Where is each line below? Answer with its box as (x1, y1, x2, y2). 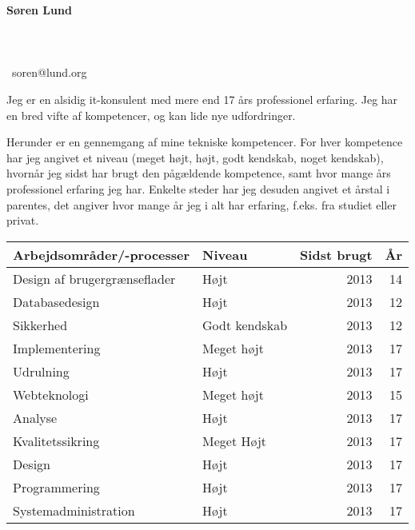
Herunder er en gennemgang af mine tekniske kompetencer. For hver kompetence (6, 133, 403, 150)
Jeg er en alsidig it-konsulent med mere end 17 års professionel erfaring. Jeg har (6, 90, 398, 107)
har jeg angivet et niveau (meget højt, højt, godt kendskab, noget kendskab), (6, 149, 384, 165)
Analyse (13, 408, 58, 427)
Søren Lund (6, 2, 72, 18)
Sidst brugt (300, 245, 373, 264)
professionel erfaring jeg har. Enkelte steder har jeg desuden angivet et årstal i (6, 180, 390, 197)
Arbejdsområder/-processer (13, 245, 190, 264)
